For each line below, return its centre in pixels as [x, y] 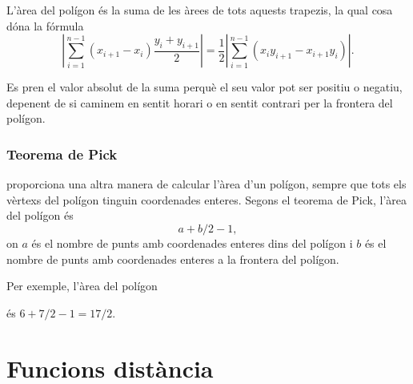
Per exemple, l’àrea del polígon [82, 286]
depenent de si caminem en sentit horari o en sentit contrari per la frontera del [200, 102]
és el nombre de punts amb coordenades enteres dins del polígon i [192, 243]
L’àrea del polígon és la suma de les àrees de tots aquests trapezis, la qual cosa [200, 10]
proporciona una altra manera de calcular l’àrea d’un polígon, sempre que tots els [206, 184]
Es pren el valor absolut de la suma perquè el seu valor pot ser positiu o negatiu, [204, 87]
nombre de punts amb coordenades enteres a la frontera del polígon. [173, 259]
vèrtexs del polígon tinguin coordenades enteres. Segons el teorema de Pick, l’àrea [207, 199]
